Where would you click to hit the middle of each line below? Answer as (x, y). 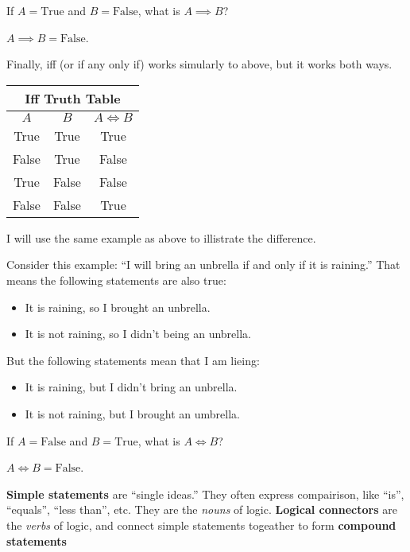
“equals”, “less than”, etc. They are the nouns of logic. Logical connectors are (202, 509)
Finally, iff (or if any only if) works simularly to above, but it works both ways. (199, 64)
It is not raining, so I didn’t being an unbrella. (138, 334)
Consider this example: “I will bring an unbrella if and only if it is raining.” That (203, 264)
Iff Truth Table (73, 98)
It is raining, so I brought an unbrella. (118, 307)
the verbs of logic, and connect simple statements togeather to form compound (201, 525)
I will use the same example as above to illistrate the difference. (161, 237)
